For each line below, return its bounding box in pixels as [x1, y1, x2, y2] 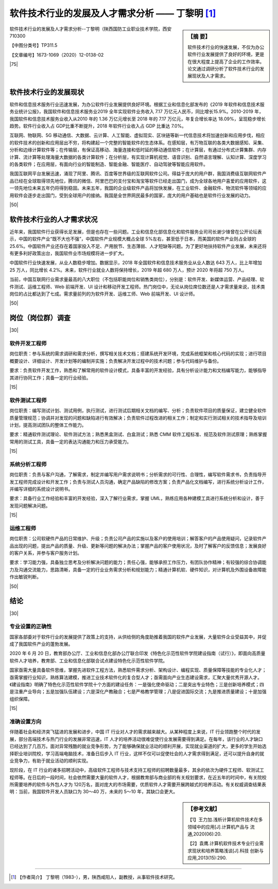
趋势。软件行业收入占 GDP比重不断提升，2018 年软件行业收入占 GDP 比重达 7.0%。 [9, 123, 186, 129]
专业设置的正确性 [9, 623, 52, 630]
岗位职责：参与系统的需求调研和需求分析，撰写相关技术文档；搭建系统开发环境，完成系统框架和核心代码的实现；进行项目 [9, 350, 267, 357]
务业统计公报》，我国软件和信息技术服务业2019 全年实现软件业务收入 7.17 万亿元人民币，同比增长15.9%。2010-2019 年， [9, 109, 264, 115]
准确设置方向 [9, 718, 42, 725]
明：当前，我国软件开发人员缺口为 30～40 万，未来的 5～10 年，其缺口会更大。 [9, 789, 178, 795]
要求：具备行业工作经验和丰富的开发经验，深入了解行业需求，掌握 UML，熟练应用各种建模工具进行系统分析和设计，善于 [9, 495, 265, 502]
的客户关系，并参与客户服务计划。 [9, 550, 82, 556]
